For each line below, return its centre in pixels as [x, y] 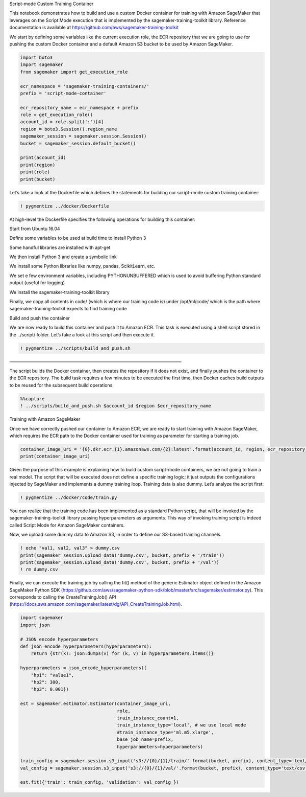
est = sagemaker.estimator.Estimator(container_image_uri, [95, 704]
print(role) [35, 172]
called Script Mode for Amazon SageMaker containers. [67, 525]
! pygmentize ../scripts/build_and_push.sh [75, 348]
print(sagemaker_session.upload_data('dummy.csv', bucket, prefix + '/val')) [120, 562]
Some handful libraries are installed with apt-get [60, 247]
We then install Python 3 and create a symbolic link [63, 257]
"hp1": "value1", [53, 675]
